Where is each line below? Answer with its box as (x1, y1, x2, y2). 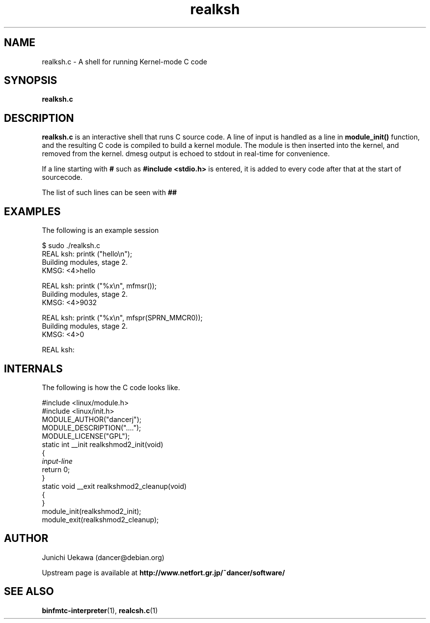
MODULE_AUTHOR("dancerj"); (42, 415, 141, 424)
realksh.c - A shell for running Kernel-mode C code (42, 57, 207, 66)
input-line (42, 456, 73, 465)
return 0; (42, 465, 70, 474)
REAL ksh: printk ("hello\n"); (42, 250, 133, 258)
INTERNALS (4, 362, 63, 375)
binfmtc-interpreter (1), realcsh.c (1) (42, 606, 158, 615)
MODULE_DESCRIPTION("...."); (42, 423, 141, 432)
